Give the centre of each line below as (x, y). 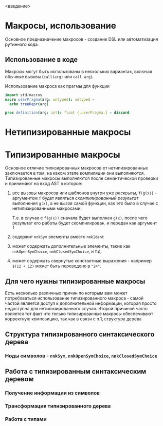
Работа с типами (26, 419)
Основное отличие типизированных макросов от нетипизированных (77, 168)
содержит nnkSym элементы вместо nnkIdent (58, 237)
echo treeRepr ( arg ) (29, 104)
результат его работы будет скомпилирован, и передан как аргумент (84, 223)
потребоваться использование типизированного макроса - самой (74, 298)
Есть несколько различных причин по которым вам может (66, 293)
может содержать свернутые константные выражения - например (82, 261)
